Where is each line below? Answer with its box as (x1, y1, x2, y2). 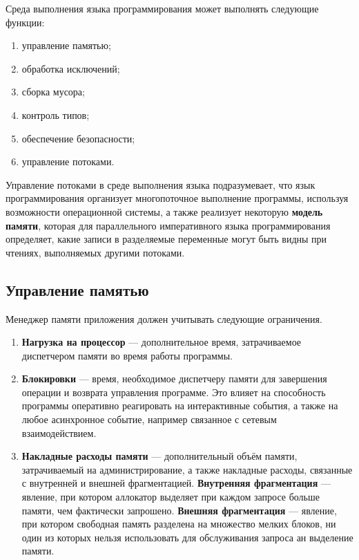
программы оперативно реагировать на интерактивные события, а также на (21, 398, 338, 413)
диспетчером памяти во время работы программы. (21, 348, 233, 362)
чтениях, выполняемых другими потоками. (6, 245, 185, 259)
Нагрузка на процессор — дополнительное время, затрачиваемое (21, 335, 302, 349)
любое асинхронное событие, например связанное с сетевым (21, 412, 277, 427)
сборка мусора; (21, 84, 85, 99)
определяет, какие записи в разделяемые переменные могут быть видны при (6, 232, 327, 246)
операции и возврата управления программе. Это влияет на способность (21, 384, 326, 399)
